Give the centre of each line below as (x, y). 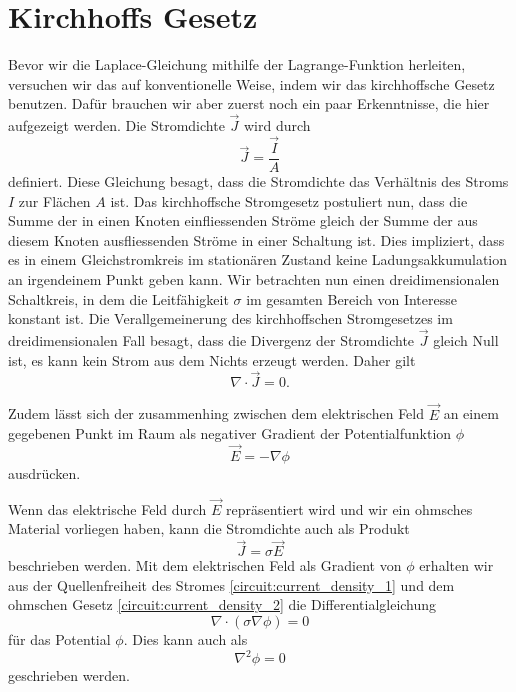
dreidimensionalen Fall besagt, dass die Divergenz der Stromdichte (211, 339)
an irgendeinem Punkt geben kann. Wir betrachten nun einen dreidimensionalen (254, 278)
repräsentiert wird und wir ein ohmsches (349, 508)
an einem (471, 413)
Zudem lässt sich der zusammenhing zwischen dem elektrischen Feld (216, 413)
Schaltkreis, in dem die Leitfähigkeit (118, 298)
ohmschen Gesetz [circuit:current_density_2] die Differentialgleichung (222, 604)
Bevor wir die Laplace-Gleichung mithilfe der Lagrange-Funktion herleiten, (237, 64)
